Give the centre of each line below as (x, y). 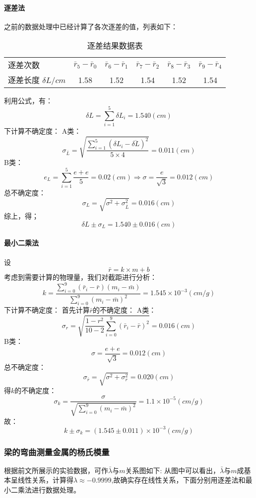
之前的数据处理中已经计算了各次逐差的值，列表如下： (91, 26)
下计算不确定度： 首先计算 (47, 310)
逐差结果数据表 (115, 46)
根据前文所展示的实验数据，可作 (56, 470)
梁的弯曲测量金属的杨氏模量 (57, 452)
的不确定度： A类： (125, 310)
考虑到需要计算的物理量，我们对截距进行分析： (80, 277)
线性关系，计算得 (45, 480)
